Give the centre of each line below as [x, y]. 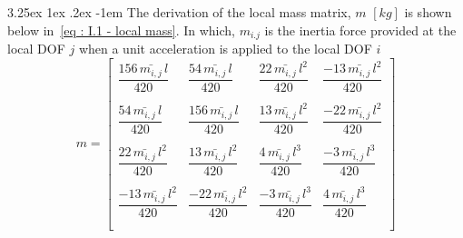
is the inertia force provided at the [360, 30]
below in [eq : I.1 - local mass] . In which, [121, 30]
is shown [428, 12]
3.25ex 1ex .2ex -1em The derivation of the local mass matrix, [179, 12]
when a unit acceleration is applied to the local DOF [225, 49]
